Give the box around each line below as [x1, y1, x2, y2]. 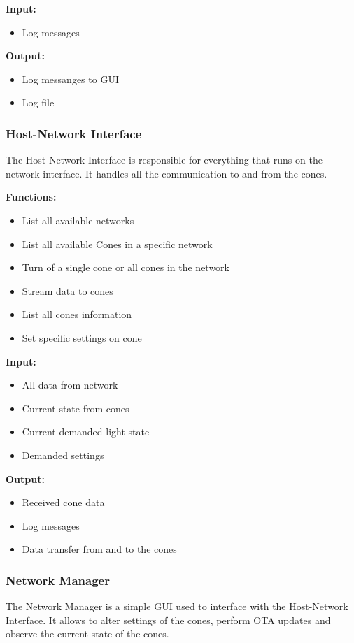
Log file [22, 95, 55, 110]
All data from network [22, 377, 118, 392]
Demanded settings [22, 447, 104, 462]
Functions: [6, 189, 57, 204]
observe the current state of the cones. [6, 626, 169, 641]
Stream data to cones [22, 283, 113, 298]
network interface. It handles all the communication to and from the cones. [6, 166, 327, 180]
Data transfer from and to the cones [22, 542, 177, 556]
